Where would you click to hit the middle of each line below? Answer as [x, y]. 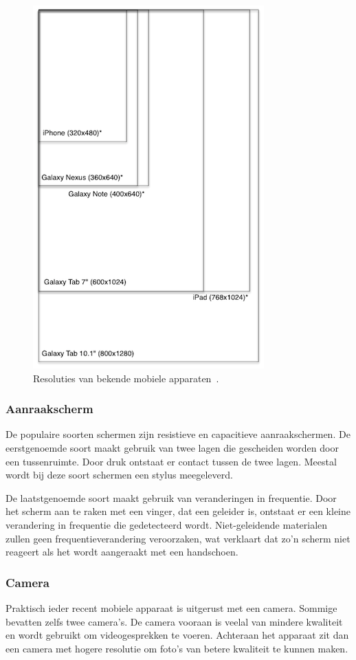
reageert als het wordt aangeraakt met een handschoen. [122, 552]
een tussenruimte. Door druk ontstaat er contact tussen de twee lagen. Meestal [171, 461]
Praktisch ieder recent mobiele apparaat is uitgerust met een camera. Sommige [171, 607]
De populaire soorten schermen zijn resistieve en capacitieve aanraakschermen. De [178, 434]
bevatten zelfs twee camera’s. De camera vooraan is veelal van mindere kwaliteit [174, 621]
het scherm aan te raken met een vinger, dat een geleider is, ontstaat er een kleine [178, 511]
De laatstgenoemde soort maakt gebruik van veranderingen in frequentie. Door [171, 497]
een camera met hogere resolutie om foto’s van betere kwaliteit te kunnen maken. [177, 648]
